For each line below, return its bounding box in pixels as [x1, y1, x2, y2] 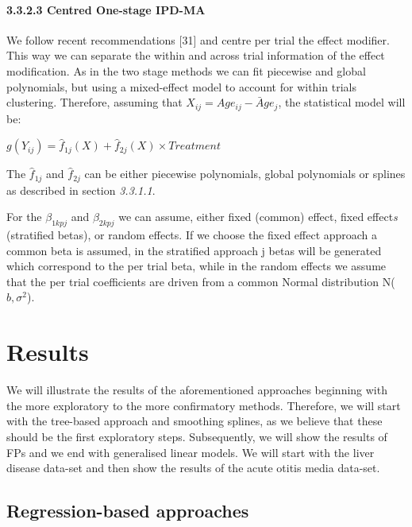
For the [6, 208, 42, 225]
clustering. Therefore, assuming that [6, 94, 183, 110]
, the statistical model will [278, 94, 406, 110]
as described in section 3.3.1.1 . [6, 181, 156, 198]
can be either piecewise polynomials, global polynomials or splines [84, 165, 406, 182]
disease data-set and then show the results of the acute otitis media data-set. [6, 459, 380, 476]
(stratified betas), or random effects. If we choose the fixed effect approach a [6, 227, 378, 243]
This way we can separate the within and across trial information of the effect [6, 47, 385, 64]
